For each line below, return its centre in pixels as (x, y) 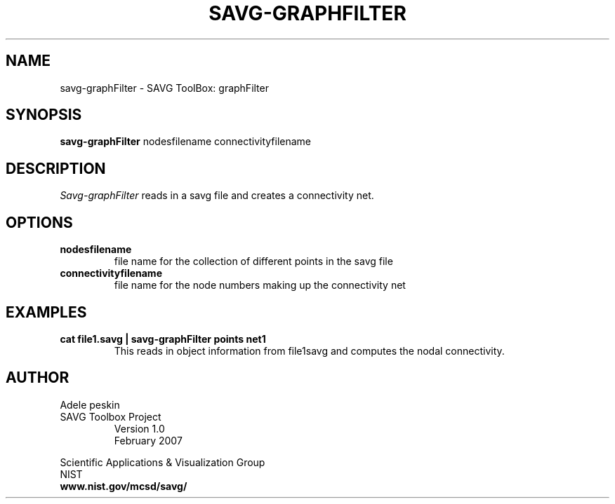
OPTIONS (39, 222)
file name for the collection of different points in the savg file (253, 261)
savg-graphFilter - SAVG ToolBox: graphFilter (164, 88)
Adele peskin (90, 404)
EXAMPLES (46, 312)
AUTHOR (38, 378)
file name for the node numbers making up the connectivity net (260, 285)
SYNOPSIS (44, 115)
